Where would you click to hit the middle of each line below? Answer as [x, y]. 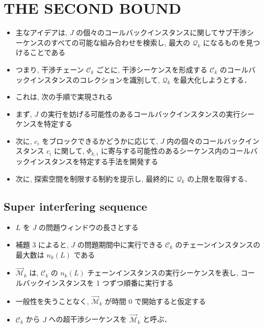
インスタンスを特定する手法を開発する [94, 161]
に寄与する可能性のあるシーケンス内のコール [176, 151]
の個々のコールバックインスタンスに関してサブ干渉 [162, 32]
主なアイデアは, [41, 32]
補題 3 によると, [42, 244]
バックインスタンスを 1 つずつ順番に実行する [98, 282]
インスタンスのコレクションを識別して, [95, 79]
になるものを [225, 42]
